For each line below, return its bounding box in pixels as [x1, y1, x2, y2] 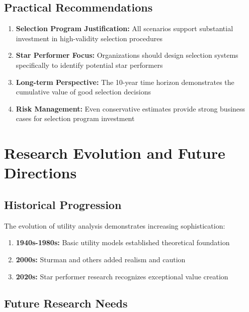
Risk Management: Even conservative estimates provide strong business [16, 103, 245, 114]
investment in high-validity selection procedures [16, 33, 162, 43]
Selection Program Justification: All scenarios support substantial [16, 23, 233, 34]
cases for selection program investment [16, 113, 135, 124]
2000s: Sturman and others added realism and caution [16, 254, 186, 264]
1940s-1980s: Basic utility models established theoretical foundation [16, 237, 230, 248]
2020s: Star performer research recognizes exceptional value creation [16, 271, 228, 281]
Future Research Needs [4, 295, 128, 311]
